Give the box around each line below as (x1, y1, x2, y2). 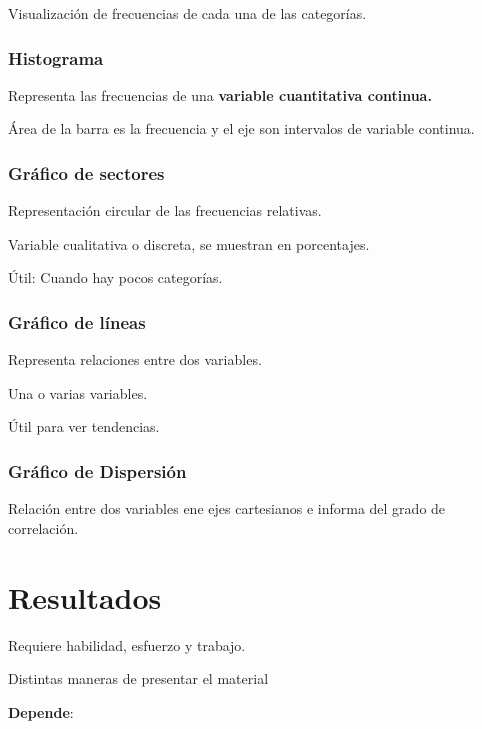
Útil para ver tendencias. (8, 416, 160, 437)
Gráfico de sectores (8, 160, 165, 185)
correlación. (8, 517, 79, 538)
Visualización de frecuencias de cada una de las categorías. (8, 3, 367, 23)
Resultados (8, 576, 162, 617)
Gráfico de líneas (8, 309, 146, 334)
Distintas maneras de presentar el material (8, 668, 269, 689)
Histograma (8, 45, 104, 70)
